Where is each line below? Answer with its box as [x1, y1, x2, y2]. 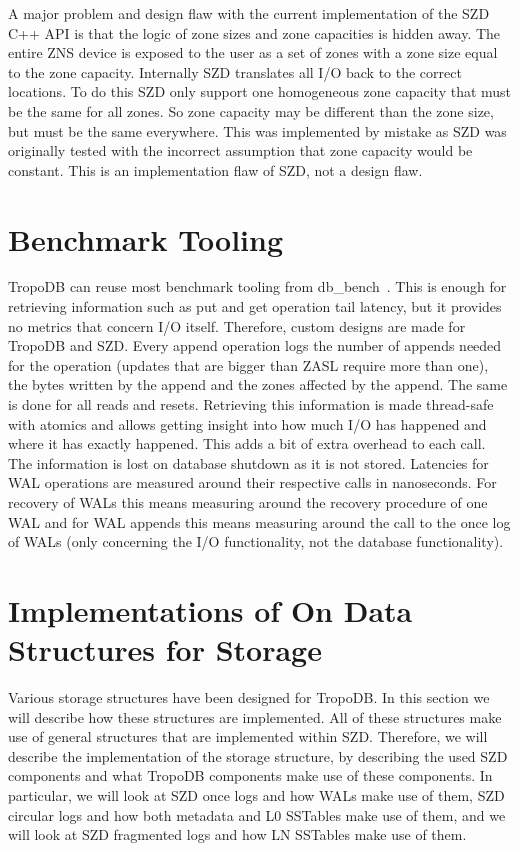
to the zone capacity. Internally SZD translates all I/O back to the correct [8, 61, 462, 82]
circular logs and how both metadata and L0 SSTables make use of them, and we [8, 804, 506, 825]
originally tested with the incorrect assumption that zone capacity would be [8, 140, 473, 161]
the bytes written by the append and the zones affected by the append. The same [8, 374, 508, 395]
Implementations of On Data [8, 589, 413, 630]
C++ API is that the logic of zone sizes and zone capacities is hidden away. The [8, 22, 501, 43]
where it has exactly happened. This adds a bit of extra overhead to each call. [8, 433, 486, 454]
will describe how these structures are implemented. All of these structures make [8, 706, 502, 727]
